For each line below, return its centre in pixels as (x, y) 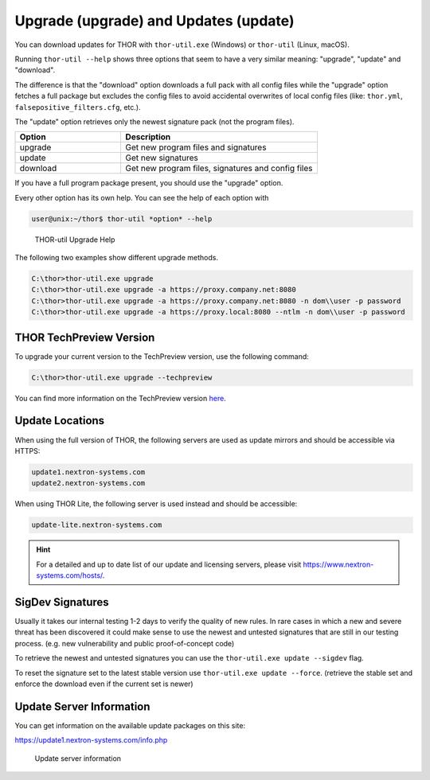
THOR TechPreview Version (85, 337)
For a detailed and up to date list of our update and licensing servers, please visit (169, 564)
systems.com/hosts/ (70, 575)
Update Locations (60, 421)
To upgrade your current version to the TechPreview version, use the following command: (162, 356)
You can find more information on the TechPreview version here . (120, 398)
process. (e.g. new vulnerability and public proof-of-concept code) (125, 643)
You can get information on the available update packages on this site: (130, 725)
